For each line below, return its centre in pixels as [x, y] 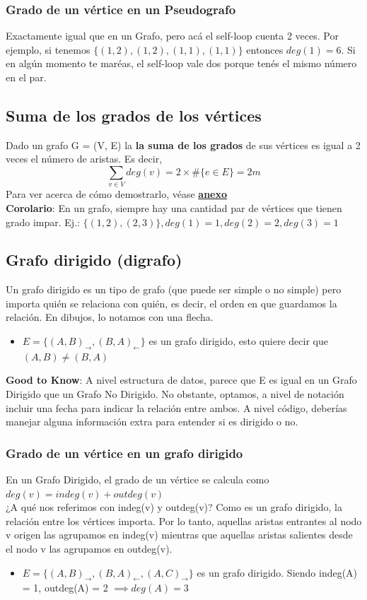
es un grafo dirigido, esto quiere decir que [238, 341]
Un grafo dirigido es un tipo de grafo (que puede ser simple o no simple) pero [174, 289]
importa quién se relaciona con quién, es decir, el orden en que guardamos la [171, 303]
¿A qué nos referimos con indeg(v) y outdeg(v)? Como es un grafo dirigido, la [174, 507]
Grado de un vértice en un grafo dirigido [124, 453]
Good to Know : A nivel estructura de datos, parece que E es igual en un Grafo [181, 380]
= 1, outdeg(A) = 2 [65, 588]
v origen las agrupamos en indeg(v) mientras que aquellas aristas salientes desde [179, 535]
